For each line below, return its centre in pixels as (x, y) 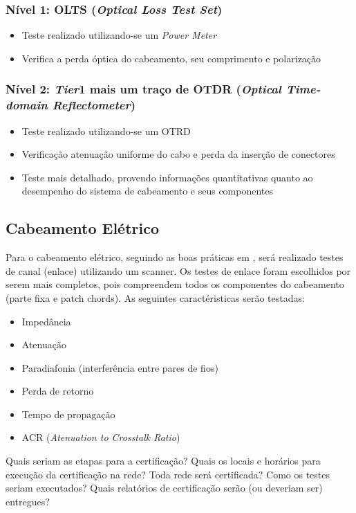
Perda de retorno (58, 391)
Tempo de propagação (68, 414)
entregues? (28, 501)
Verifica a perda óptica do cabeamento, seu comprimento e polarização (171, 58)
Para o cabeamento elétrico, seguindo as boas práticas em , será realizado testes (175, 257)
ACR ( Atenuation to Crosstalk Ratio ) (101, 437)
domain (27, 105)
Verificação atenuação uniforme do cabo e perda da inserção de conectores (178, 154)
